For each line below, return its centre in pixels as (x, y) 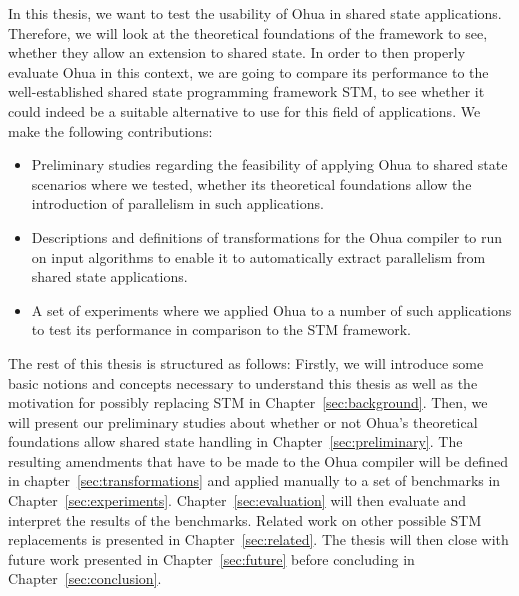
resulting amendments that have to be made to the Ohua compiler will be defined (258, 460)
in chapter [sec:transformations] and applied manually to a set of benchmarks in (254, 480)
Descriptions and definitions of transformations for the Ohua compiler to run (267, 236)
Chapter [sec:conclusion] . (85, 578)
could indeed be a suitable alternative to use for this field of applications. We (244, 110)
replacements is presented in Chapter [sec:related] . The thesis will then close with (258, 539)
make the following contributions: (110, 130)
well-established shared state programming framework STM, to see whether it (246, 91)
